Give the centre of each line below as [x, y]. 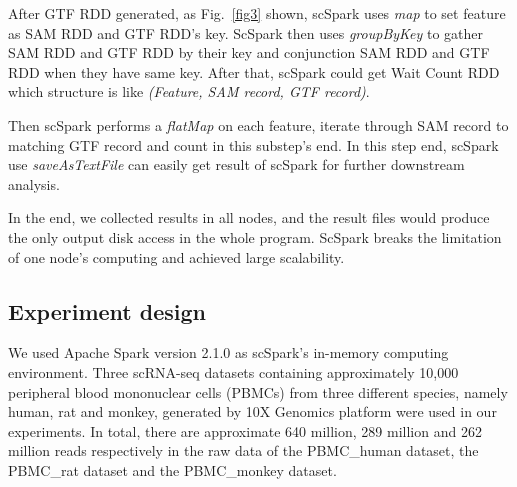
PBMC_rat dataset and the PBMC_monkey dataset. [172, 469]
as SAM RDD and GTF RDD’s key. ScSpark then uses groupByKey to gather [246, 32]
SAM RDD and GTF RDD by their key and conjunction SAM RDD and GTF [249, 52]
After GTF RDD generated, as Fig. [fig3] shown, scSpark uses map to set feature [257, 13]
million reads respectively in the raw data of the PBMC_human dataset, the [243, 450]
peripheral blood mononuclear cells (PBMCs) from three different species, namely [258, 391]
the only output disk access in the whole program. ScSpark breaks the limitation [255, 236]
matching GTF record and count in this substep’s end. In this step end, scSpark [253, 144]
